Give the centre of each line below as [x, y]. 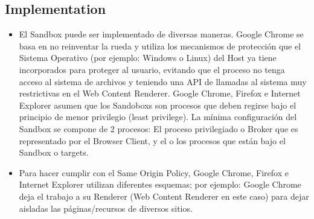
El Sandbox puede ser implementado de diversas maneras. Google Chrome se [161, 34]
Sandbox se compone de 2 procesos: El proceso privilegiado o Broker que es [159, 128]
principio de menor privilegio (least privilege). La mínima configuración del [158, 117]
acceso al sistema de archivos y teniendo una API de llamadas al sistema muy [163, 81]
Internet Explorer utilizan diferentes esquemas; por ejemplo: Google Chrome [160, 184]
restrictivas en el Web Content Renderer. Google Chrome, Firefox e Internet [160, 93]
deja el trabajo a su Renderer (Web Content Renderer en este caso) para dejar [164, 196]
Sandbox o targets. [54, 152]
